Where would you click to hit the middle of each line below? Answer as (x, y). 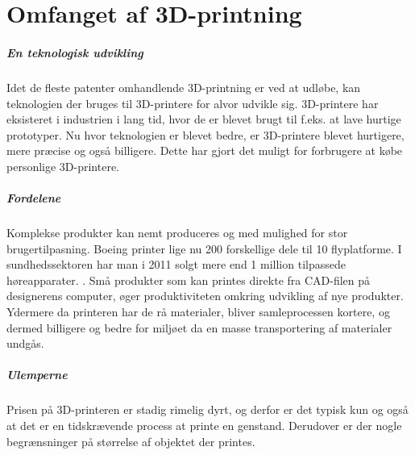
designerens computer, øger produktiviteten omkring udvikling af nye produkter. (205, 296)
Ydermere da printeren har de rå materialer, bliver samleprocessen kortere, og (198, 312)
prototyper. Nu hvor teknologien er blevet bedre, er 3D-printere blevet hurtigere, (205, 134)
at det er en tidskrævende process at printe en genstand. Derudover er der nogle (204, 425)
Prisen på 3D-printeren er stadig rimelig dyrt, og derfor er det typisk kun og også (207, 409)
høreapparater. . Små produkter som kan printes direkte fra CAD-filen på (189, 280)
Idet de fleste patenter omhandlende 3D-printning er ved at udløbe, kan (184, 87)
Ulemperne (37, 375)
